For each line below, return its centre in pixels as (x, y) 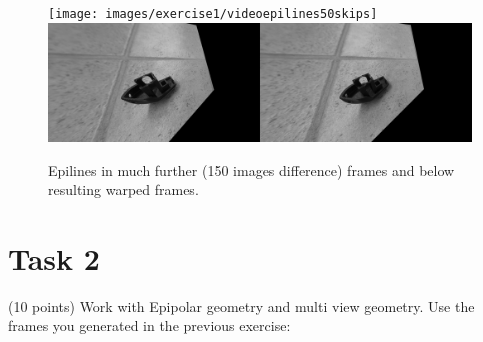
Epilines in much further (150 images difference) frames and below (251, 169)
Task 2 (54, 257)
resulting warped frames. (123, 189)
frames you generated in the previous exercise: (149, 325)
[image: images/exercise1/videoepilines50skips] (213, 14)
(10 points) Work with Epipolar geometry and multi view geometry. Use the (241, 305)
